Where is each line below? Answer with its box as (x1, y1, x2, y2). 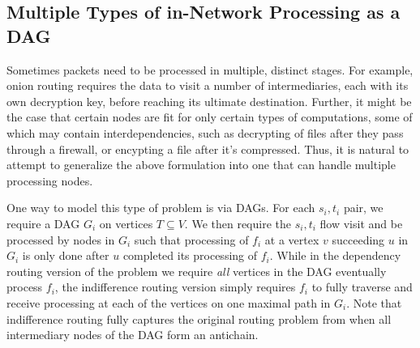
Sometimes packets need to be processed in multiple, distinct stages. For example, (6, 61, 414, 78)
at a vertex (264, 231, 319, 248)
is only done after (22, 247, 109, 264)
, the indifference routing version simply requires (54, 278, 296, 295)
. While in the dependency (269, 247, 401, 264)
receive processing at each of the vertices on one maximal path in (6, 294, 331, 311)
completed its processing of (122, 247, 258, 264)
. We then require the (184, 214, 291, 231)
